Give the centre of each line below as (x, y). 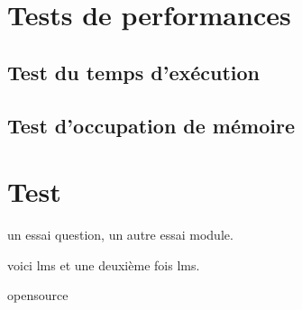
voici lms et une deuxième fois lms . (104, 264)
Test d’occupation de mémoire (151, 125)
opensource (38, 295)
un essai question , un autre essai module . (120, 235)
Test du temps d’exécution (133, 72)
